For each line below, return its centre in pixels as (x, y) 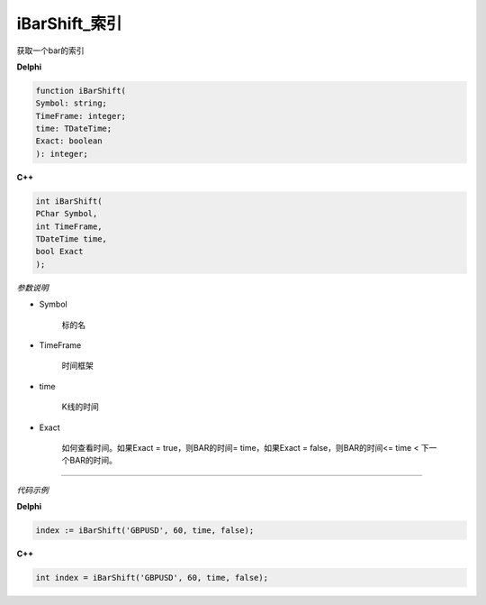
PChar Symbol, (67, 214)
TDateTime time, (72, 239)
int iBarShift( (69, 201)
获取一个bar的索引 (50, 50)
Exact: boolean (69, 141)
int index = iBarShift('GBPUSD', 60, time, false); (152, 578)
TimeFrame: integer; (81, 116)
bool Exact (59, 252)
